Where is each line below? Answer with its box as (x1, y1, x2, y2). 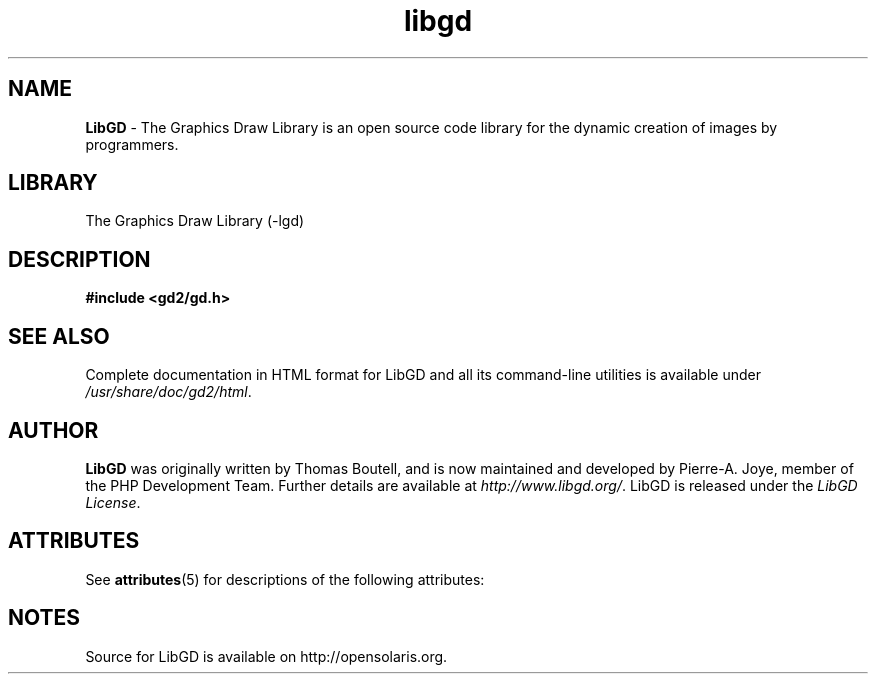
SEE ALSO (8, 323, 110, 349)
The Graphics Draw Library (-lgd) (85, 212, 305, 230)
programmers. (85, 135, 179, 153)
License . (85, 493, 141, 511)
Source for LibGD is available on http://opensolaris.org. (85, 647, 448, 665)
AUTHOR (8, 417, 99, 443)
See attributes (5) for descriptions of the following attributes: (85, 570, 485, 588)
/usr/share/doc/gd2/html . (85, 383, 252, 401)
